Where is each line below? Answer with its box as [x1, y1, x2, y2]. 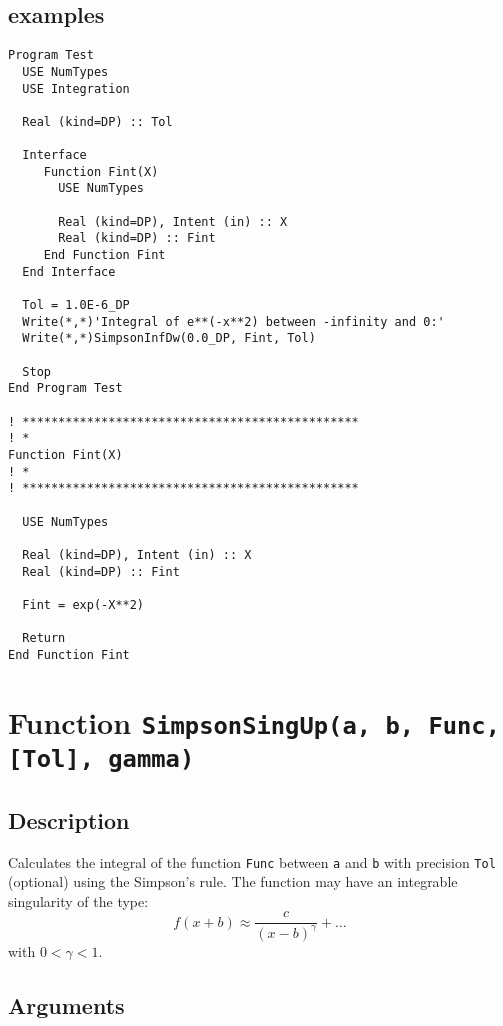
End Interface [22, 264, 116, 279]
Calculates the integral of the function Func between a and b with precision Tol [8, 851, 496, 872]
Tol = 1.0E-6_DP [22, 298, 130, 313]
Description [8, 804, 130, 835]
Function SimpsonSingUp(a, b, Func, [8, 701, 501, 742]
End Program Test [8, 381, 123, 396]
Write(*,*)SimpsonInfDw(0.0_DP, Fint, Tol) [22, 331, 316, 346]
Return [22, 631, 66, 646]
